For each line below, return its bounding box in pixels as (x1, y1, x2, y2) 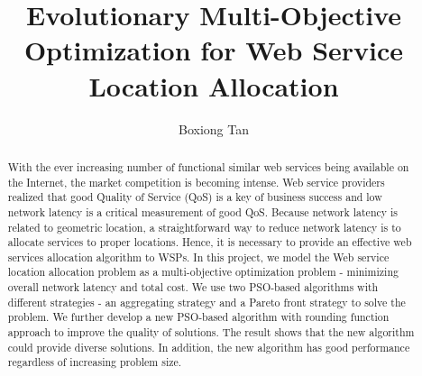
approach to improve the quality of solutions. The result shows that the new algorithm (7, 325, 415, 340)
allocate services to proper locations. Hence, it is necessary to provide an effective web (7, 234, 412, 250)
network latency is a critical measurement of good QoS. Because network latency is (7, 204, 398, 219)
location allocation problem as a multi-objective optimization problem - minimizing (7, 264, 399, 280)
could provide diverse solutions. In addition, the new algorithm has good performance (7, 339, 410, 354)
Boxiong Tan (179, 119, 249, 138)
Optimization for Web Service (23, 32, 404, 69)
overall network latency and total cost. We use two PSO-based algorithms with (7, 280, 379, 295)
